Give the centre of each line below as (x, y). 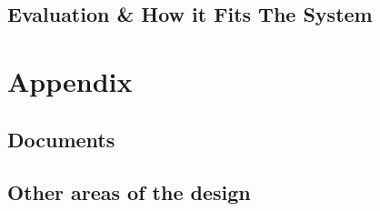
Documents (61, 139)
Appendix (70, 80)
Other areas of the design (129, 192)
